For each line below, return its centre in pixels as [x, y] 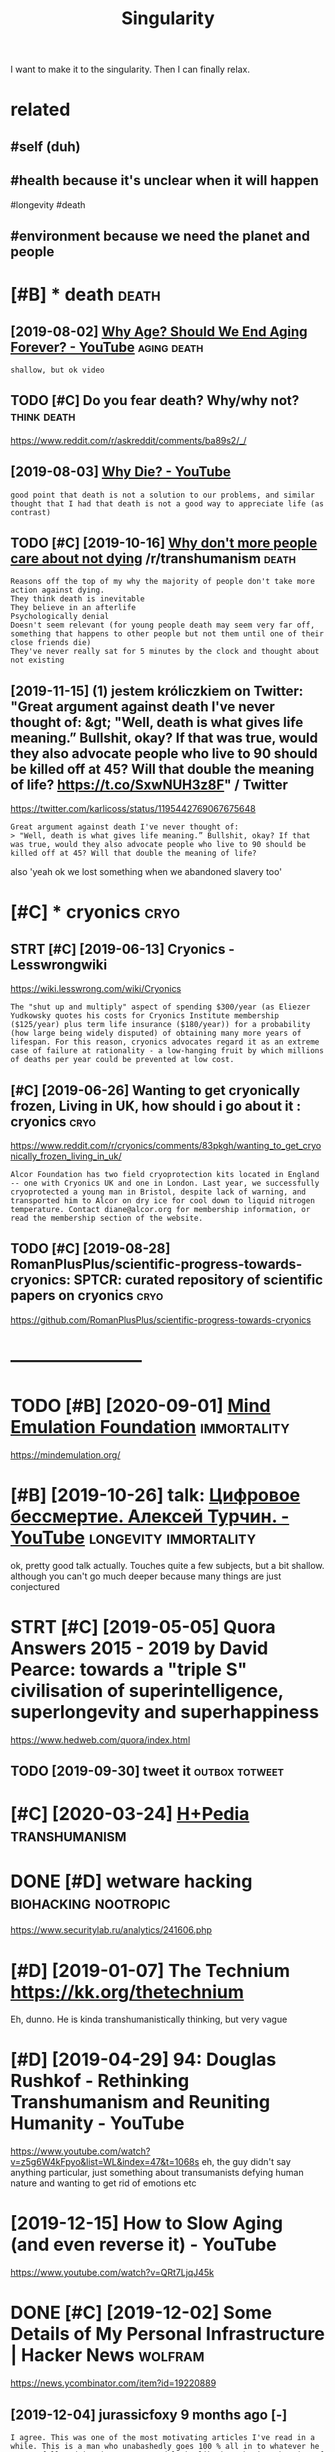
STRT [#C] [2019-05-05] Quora [143, 1627]
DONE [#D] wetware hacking [131, 1881]
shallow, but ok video [57, 370]
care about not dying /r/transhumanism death [153, 558]
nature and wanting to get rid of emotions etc [103, 2183]
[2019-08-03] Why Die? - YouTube [121, 472]
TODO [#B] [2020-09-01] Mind [140, 1406]
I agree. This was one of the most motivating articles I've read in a [162, 2437]
